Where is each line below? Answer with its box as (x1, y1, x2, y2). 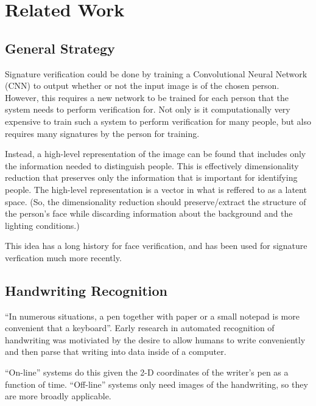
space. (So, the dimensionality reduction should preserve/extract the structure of (5, 195, 306, 208)
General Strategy (5, 38, 115, 57)
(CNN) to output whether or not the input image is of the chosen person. (5, 79, 279, 92)
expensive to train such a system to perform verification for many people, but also (5, 114, 312, 127)
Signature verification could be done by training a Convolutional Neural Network (5, 67, 307, 80)
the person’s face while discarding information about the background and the (5, 207, 293, 220)
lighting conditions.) (5, 219, 80, 231)
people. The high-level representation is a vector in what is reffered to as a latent (5, 183, 307, 195)
